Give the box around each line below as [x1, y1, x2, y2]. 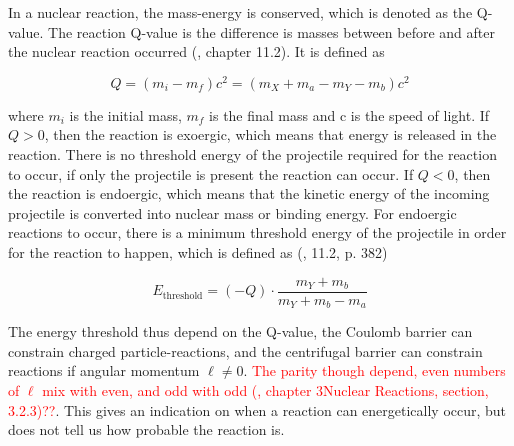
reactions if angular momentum [8, 360, 200, 381]
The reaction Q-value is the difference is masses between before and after [48, 21, 495, 42]
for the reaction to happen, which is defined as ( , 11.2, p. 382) [8, 242, 388, 263]
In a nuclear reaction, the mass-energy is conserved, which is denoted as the [8, 2, 473, 22]
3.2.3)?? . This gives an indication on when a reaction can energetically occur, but [8, 399, 507, 420]
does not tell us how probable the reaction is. [8, 419, 285, 440]
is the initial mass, [69, 104, 182, 125]
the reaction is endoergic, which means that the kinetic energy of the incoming [8, 183, 490, 204]
